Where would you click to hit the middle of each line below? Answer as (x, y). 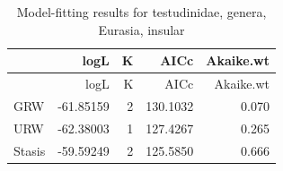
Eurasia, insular (141, 29)
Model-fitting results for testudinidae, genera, (141, 12)
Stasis (30, 150)
